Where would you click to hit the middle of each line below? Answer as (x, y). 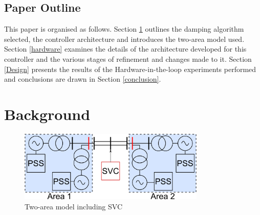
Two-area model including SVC (73, 206)
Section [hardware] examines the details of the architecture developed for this (125, 49)
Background (47, 114)
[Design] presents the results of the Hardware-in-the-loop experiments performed (130, 69)
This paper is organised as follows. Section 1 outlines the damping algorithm (124, 29)
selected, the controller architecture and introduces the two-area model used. (124, 39)
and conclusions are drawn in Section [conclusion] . (83, 79)
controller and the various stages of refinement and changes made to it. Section (128, 58)
